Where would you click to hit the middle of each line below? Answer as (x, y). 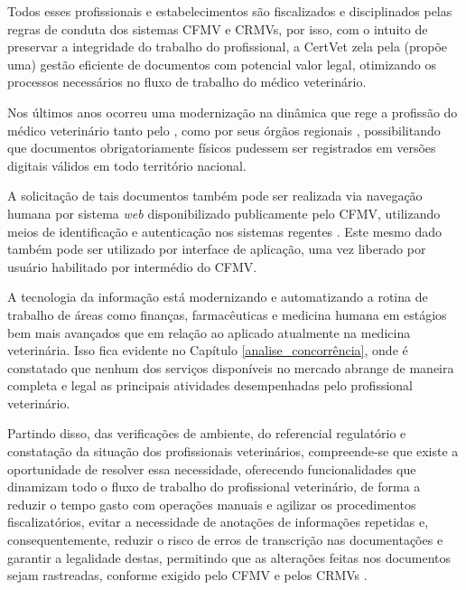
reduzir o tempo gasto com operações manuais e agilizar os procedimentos (212, 504)
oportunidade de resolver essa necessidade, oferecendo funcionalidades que (212, 468)
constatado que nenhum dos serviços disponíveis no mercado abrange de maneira (231, 367)
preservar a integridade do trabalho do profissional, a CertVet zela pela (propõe (228, 47)
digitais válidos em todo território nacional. (127, 165)
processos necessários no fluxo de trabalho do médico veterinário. (187, 82)
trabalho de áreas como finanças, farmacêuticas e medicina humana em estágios (227, 314)
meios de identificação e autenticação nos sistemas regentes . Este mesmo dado (225, 231)
